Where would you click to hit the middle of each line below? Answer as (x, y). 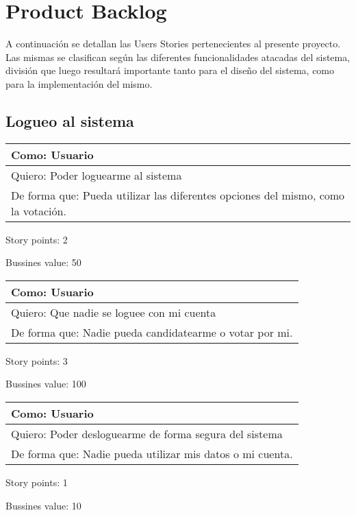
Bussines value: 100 (46, 384)
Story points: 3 (37, 360)
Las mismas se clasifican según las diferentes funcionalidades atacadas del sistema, (178, 57)
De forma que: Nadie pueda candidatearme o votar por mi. (152, 332)
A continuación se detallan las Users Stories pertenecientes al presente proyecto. (173, 44)
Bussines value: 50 (43, 262)
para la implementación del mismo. (79, 83)
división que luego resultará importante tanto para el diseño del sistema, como (170, 70)
